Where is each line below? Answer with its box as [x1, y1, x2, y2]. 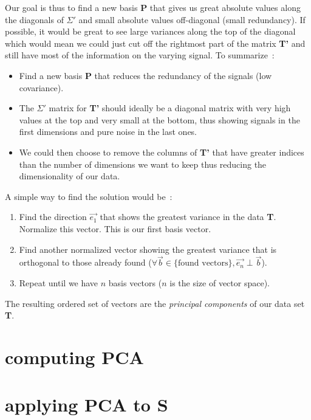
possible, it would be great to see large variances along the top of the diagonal [5, 25, 296, 38]
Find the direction [19, 210, 87, 223]
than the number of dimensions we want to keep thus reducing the [19, 157, 267, 170]
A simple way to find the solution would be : [5, 190, 173, 202]
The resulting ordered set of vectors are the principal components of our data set [5, 297, 305, 309]
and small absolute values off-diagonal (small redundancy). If [78, 13, 306, 26]
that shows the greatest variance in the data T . [100, 210, 276, 223]
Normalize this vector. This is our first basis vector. [19, 222, 211, 235]
